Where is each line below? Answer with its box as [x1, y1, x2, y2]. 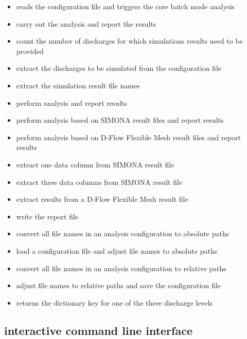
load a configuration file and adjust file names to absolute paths [16, 245, 218, 256]
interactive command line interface [4, 322, 192, 338]
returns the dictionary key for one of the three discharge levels [16, 297, 213, 308]
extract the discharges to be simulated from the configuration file [16, 63, 222, 73]
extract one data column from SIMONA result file [16, 159, 174, 169]
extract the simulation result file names [16, 80, 140, 90]
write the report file [16, 211, 79, 221]
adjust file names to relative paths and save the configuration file [16, 280, 221, 291]
